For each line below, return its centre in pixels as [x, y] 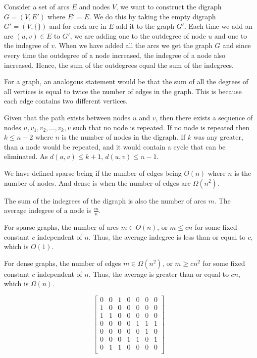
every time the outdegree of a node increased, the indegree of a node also [115, 55]
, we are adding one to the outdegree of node [138, 35]
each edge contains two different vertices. [66, 101]
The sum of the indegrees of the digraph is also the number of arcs [105, 200]
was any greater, [218, 137]
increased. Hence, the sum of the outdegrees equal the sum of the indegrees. [119, 65]
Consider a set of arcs [37, 6]
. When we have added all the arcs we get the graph [134, 45]
